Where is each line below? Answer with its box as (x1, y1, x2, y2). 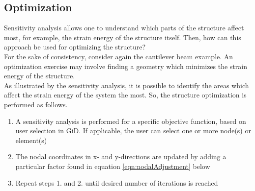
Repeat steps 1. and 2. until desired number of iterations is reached (15, 177, 218, 188)
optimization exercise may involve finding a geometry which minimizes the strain (4, 61, 247, 71)
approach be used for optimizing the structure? (4, 42, 146, 52)
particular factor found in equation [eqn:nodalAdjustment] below (15, 161, 210, 171)
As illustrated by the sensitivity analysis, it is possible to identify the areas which (4, 80, 249, 90)
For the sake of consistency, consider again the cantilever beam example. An (4, 51, 233, 61)
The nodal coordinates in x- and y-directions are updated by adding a (15, 151, 227, 162)
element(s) (15, 135, 47, 145)
